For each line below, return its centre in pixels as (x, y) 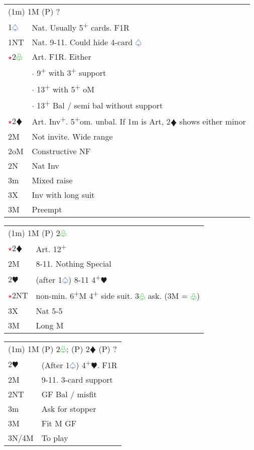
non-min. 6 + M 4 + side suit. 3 (87, 295)
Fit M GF (59, 423)
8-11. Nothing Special (74, 263)
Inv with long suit (63, 194)
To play (55, 437)
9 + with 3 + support (72, 72)
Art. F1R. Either (61, 57)
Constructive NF (61, 151)
